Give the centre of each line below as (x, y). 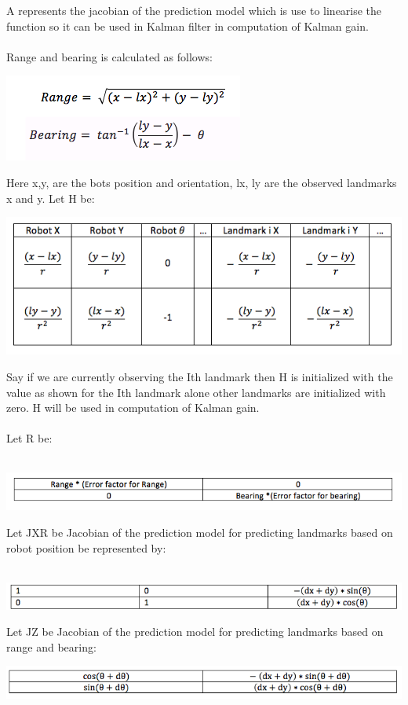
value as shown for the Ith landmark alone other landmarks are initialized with (196, 392)
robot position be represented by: (86, 547)
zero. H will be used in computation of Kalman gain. (133, 408)
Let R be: (29, 438)
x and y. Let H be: (51, 198)
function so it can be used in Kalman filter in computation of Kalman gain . (188, 26)
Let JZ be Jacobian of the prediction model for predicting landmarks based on (195, 632)
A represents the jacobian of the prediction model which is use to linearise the (194, 10)
